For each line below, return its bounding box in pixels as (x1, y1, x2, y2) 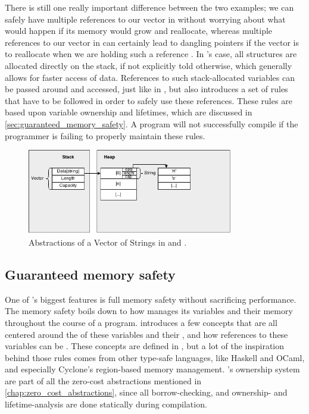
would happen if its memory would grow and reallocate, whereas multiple (5, 24, 273, 37)
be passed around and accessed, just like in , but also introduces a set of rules (5, 83, 288, 95)
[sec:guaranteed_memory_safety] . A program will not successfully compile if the (5, 117, 298, 130)
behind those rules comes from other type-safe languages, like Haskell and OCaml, (5, 351, 305, 363)
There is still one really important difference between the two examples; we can (5, 1, 294, 13)
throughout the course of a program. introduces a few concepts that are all (5, 316, 277, 328)
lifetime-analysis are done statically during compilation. (5, 398, 207, 410)
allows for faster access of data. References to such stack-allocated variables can (5, 71, 295, 83)
